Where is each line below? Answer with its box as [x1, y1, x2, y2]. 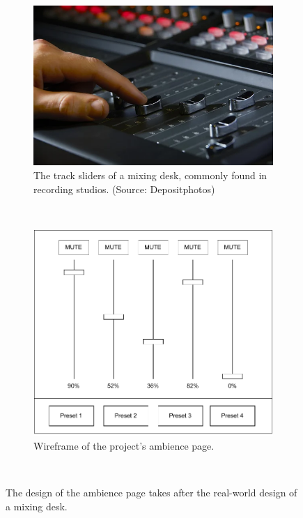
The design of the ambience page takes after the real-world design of [6, 485, 297, 500]
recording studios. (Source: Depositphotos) [33, 181, 215, 196]
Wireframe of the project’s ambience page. [33, 438, 215, 452]
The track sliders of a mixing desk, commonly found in [33, 167, 267, 182]
